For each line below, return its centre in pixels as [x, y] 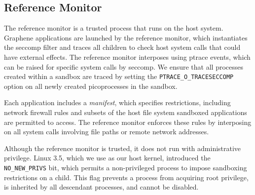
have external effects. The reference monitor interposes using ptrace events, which [127, 57]
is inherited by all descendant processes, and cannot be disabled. [101, 187]
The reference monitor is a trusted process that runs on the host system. [114, 28]
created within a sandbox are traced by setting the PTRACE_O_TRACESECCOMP [119, 76]
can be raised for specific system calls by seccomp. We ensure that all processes [124, 66]
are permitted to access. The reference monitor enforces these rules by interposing [128, 122]
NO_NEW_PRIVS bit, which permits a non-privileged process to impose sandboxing [126, 167]
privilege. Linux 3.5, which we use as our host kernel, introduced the [107, 158]
